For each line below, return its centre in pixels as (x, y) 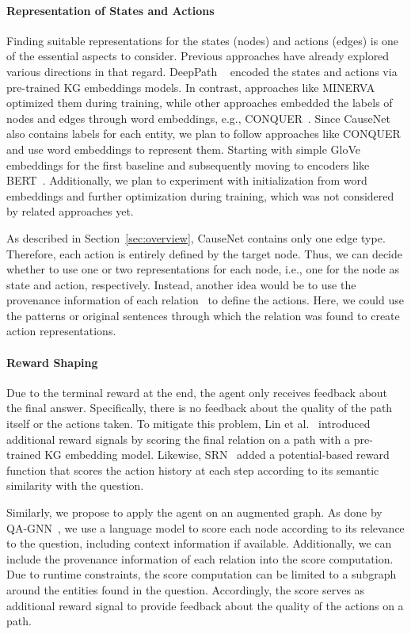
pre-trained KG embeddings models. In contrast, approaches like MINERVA (191, 87)
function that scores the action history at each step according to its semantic (193, 470)
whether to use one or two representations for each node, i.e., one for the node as (203, 269)
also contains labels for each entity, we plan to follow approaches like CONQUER (204, 134)
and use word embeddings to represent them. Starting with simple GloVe (184, 149)
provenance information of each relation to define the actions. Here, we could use (205, 300)
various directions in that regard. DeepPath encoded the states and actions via (202, 71)
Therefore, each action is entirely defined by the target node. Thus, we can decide (204, 253)
